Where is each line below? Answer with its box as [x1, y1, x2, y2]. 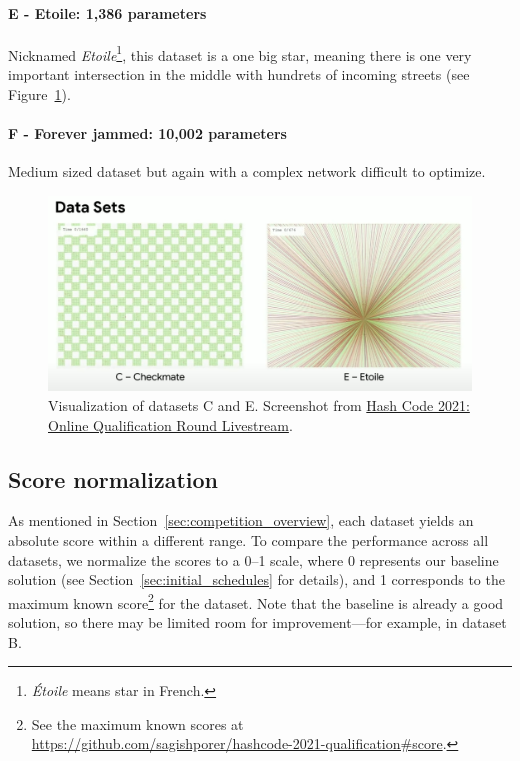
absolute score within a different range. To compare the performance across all [8, 530, 489, 551]
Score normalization [8, 463, 219, 494]
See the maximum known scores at [31, 713, 244, 734]
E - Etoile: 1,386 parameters [8, 2, 207, 23]
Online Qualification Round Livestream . [48, 414, 293, 435]
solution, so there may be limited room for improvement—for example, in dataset [8, 612, 507, 633]
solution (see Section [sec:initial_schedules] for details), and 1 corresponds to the [8, 569, 505, 590]
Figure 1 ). [8, 83, 71, 104]
